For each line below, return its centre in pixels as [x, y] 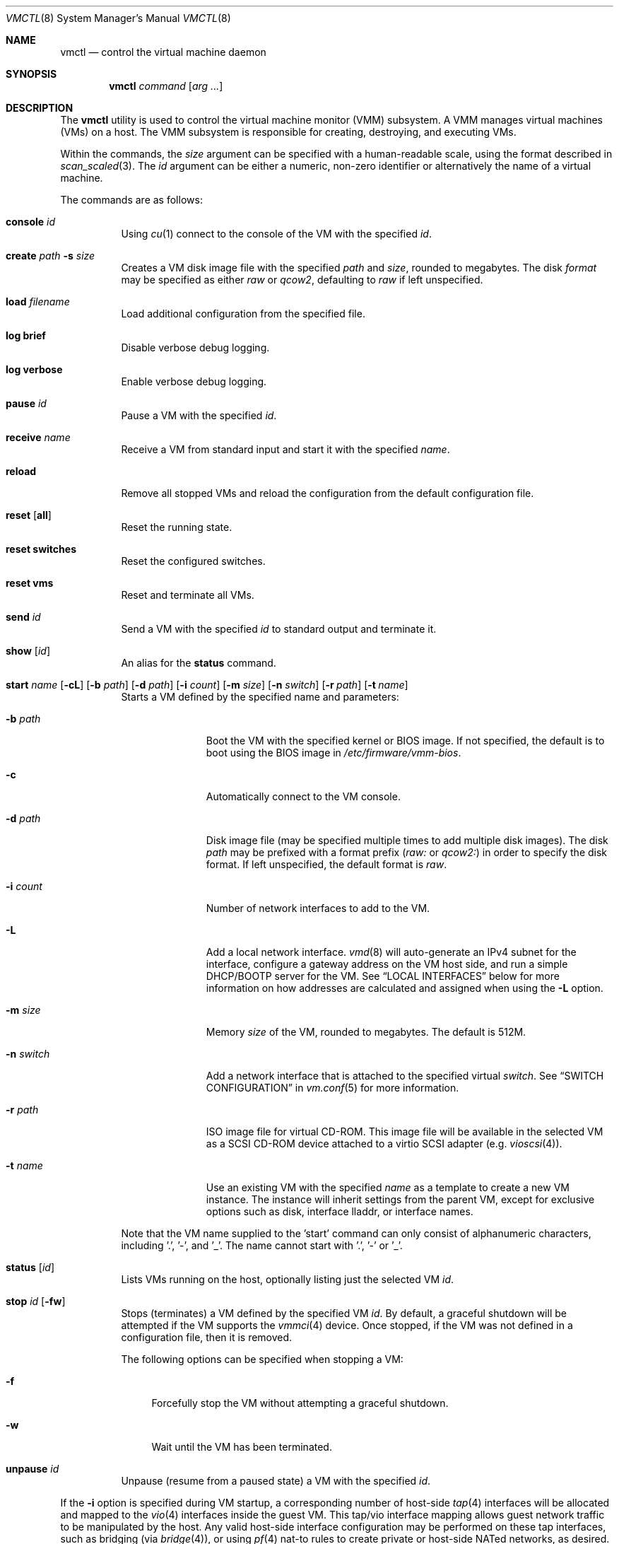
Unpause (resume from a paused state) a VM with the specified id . [276, 1481]
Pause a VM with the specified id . [199, 415]
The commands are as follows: [131, 200]
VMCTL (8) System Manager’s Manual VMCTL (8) [118, 18]
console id [31, 222]
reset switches [41, 549]
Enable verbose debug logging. [194, 381]
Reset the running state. [177, 527]
